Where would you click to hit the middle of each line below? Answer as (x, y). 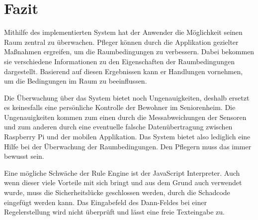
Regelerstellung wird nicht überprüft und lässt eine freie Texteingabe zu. (114, 212)
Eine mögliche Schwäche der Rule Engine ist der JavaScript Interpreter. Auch (122, 172)
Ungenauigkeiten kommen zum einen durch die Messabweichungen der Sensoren (125, 117)
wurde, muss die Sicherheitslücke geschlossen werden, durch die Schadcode (117, 192)
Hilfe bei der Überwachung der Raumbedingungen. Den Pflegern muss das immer (128, 146)
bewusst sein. (24, 156)
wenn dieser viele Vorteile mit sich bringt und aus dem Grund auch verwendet (123, 182)
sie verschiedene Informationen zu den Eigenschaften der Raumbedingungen (119, 61)
